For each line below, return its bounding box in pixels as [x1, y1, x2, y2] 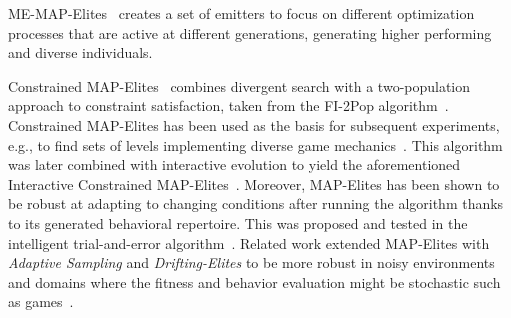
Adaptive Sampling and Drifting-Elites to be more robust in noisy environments [8, 252, 495, 273]
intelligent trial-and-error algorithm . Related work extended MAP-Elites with [8, 232, 490, 253]
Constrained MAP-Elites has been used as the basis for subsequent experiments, [8, 114, 500, 135]
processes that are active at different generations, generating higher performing [8, 22, 492, 43]
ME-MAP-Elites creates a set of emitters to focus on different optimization [8, 3, 475, 23]
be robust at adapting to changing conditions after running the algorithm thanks [8, 193, 504, 214]
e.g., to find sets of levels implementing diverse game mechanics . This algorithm [8, 134, 503, 155]
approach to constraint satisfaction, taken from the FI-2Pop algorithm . [8, 95, 449, 116]
